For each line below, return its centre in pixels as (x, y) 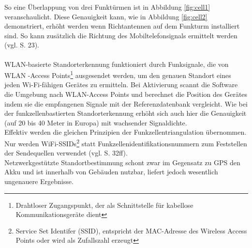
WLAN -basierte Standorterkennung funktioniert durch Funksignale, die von (117, 64)
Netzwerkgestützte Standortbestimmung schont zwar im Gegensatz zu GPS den (122, 162)
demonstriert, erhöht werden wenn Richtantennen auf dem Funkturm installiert (122, 26)
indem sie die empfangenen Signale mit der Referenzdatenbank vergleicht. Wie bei (126, 103)
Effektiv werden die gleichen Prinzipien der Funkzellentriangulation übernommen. (126, 132)
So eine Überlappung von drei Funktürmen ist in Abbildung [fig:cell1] (107, 7)
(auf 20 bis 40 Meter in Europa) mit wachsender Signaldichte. (96, 122)
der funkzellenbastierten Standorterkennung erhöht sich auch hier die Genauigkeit (126, 113)
